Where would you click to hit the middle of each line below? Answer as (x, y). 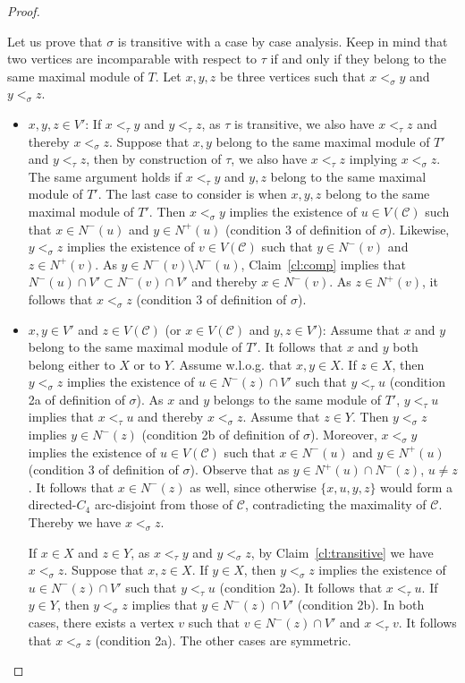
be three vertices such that (292, 76)
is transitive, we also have (304, 123)
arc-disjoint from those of (164, 504)
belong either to (72, 364)
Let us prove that (55, 41)
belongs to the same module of (297, 399)
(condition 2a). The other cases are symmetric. (223, 640)
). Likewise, (418, 229)
